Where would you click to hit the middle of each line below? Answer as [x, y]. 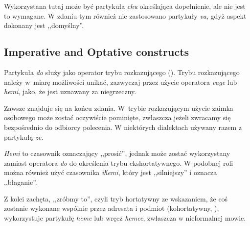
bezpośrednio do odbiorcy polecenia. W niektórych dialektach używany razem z [123, 127]
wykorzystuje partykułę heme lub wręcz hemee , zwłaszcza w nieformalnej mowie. [125, 217]
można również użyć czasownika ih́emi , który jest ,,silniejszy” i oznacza [111, 172]
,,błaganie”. [21, 182]
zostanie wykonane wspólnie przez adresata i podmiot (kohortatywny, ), [112, 208]
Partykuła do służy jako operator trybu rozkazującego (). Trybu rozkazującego [122, 72]
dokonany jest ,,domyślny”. [44, 25]
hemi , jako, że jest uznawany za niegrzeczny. [70, 91]
